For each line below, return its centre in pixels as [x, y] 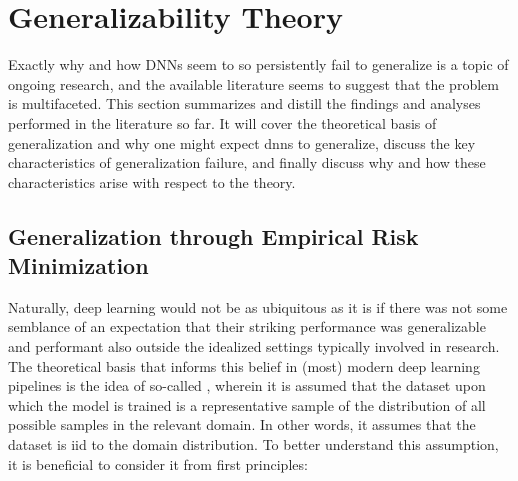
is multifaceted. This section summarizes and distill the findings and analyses [244, 103]
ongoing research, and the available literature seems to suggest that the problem [253, 83]
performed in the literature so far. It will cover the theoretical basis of [222, 122]
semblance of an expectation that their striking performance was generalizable [247, 326]
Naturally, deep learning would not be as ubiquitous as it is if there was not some [258, 306]
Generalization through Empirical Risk [213, 235]
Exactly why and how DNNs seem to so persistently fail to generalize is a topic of [258, 64]
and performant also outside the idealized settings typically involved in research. [254, 346]
